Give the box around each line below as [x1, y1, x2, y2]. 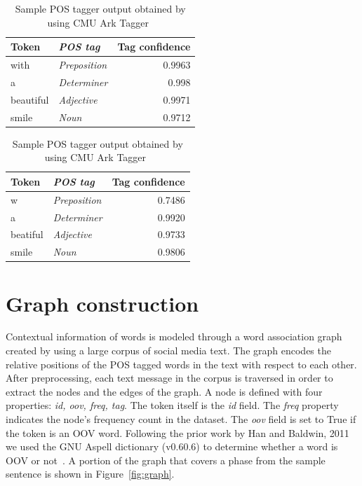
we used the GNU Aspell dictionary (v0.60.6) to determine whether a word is [6, 439, 338, 454]
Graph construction [6, 289, 199, 317]
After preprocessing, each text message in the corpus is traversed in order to [6, 370, 333, 385]
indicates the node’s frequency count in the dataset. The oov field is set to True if [6, 412, 356, 426]
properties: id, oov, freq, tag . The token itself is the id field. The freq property [6, 398, 339, 412]
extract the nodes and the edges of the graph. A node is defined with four [6, 384, 323, 398]
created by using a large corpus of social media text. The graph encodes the [6, 343, 331, 358]
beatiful [11, 227, 43, 242]
